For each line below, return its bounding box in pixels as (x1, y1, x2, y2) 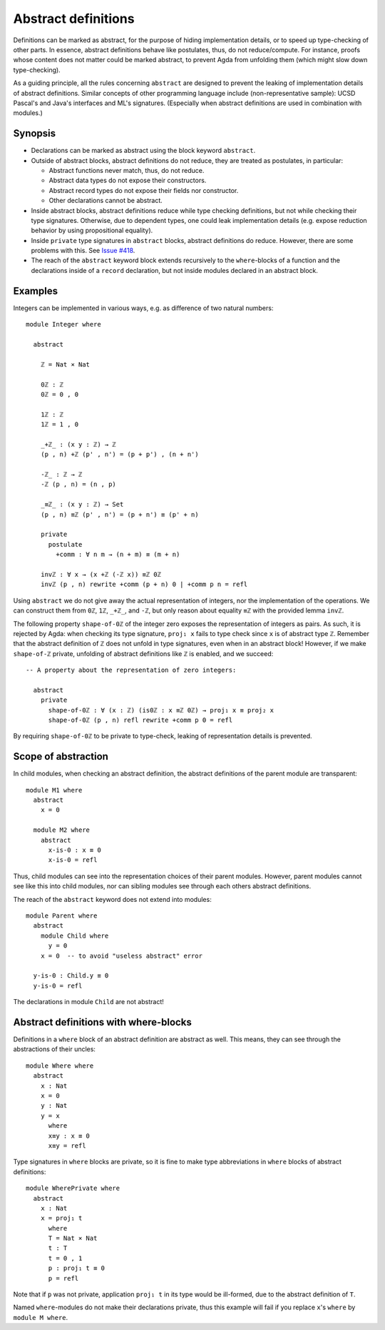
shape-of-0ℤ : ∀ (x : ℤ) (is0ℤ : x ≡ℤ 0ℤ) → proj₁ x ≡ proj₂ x (48, 706, 274, 714)
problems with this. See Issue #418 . (31, 247, 135, 255)
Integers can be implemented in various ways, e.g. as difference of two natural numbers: (13, 304, 274, 312)
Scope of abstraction (13, 750, 108, 763)
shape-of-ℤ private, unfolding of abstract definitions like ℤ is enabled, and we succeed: (13, 649, 274, 657)
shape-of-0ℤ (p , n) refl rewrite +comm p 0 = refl (48, 716, 233, 725)
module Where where (26, 1061, 94, 1070)
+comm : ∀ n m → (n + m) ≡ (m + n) (56, 550, 180, 559)
